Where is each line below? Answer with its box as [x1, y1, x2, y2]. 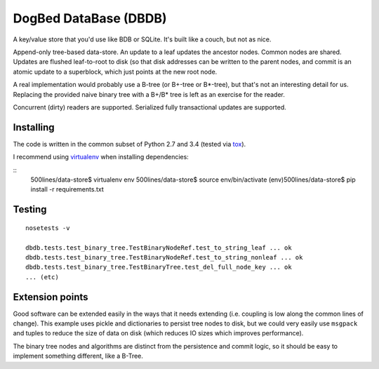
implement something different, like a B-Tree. [13, 351, 144, 361]
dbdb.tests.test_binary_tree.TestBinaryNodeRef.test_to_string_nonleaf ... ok [25, 253, 303, 261]
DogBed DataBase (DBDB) [13, 11, 168, 26]
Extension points [13, 291, 88, 303]
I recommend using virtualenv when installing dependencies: [13, 153, 189, 161]
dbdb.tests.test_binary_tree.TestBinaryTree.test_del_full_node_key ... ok [25, 263, 292, 271]
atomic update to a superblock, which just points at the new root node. [13, 67, 218, 76]
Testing [13, 203, 47, 215]
